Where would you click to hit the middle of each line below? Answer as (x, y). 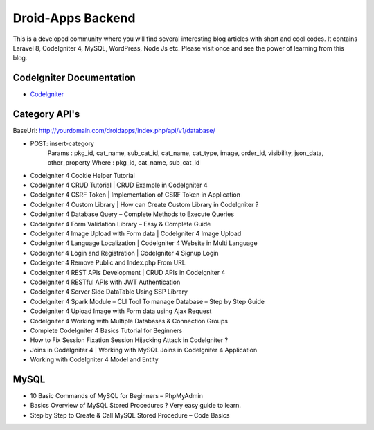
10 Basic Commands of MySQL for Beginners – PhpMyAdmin (117, 396)
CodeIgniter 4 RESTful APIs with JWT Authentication (105, 282)
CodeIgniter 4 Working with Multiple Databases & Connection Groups (129, 321)
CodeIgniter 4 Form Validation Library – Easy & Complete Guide (121, 224)
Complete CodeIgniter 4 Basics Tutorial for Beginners (106, 330)
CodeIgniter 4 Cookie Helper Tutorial (82, 175)
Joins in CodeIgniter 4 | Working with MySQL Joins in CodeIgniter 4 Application (144, 350)
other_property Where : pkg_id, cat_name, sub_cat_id (124, 163)
